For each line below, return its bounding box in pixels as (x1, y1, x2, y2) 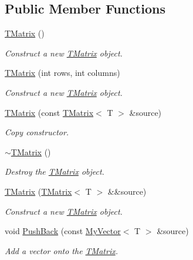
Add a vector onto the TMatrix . (5, 244, 118, 256)
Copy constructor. (5, 126, 69, 138)
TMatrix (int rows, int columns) (5, 66, 120, 79)
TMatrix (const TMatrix (5, 106, 94, 118)
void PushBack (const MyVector (5, 225, 121, 237)
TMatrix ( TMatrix (5, 185, 72, 197)
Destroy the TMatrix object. (5, 165, 104, 178)
